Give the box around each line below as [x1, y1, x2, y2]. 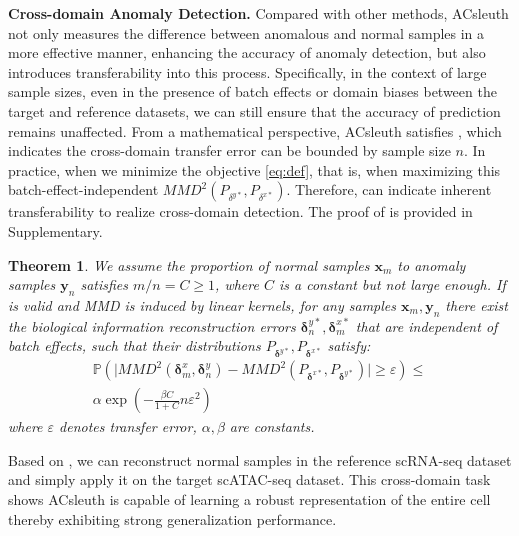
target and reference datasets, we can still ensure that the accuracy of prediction [8, 100, 501, 121]
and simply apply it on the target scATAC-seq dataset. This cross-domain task [8, 469, 491, 490]
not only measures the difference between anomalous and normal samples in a [8, 22, 485, 43]
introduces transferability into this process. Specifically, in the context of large [8, 61, 487, 82]
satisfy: [327, 335, 371, 356]
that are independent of [355, 315, 498, 336]
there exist [445, 294, 508, 315]
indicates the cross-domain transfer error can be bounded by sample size [8, 140, 451, 161]
